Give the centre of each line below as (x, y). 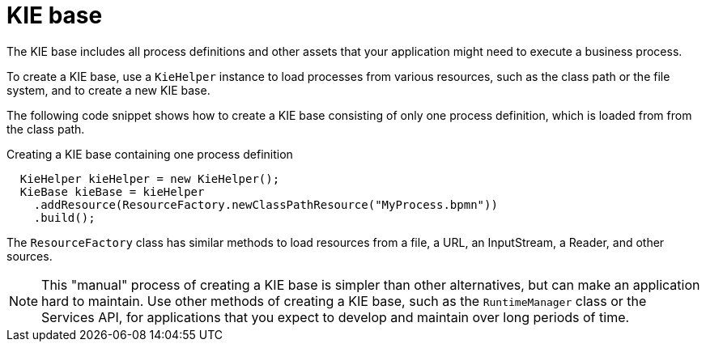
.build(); (64, 217)
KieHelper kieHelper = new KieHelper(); (150, 178)
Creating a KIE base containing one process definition (150, 154)
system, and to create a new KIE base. (108, 90)
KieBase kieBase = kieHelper (112, 191)
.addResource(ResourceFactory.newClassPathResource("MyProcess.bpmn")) (266, 204)
